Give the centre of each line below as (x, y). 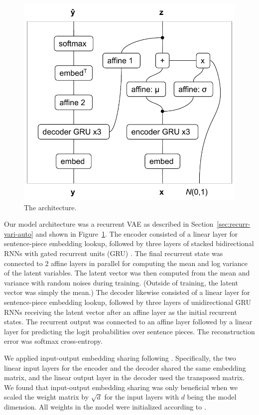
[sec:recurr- (234, 224)
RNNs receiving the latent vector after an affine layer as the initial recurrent (121, 312)
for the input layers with (141, 397)
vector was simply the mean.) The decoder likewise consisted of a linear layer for (127, 292)
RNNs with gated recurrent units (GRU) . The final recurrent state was (114, 253)
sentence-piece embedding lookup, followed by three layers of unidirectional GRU (128, 302)
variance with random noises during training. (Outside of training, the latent (121, 282)
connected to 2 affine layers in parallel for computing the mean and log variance (126, 263)
